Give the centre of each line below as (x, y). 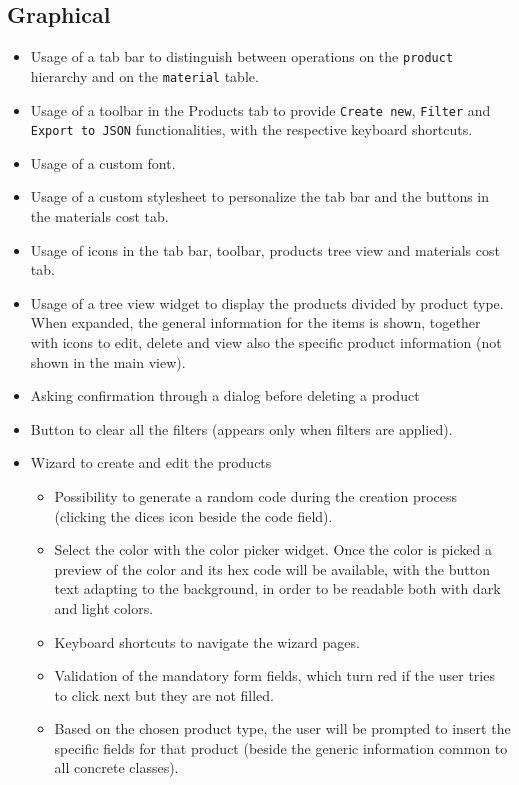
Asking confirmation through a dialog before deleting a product (225, 395)
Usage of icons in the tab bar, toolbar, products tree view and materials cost (265, 249)
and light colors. (104, 607)
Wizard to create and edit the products (151, 462)
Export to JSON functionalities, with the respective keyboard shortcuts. (251, 129)
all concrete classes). (116, 767)
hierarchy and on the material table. (144, 75)
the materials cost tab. (99, 216)
